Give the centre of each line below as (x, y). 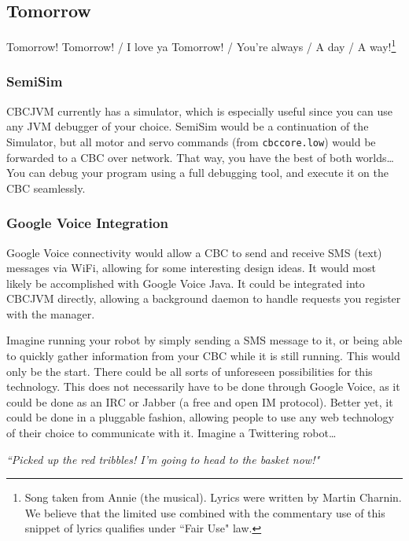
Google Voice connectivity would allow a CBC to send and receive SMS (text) (194, 252)
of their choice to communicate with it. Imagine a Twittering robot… (171, 433)
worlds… (375, 157)
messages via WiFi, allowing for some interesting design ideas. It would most (191, 268)
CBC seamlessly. (46, 188)
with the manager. (51, 313)
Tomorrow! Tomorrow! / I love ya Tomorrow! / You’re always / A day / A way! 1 (201, 45)
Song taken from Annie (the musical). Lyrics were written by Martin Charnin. (213, 497)
